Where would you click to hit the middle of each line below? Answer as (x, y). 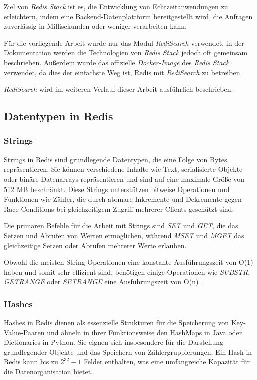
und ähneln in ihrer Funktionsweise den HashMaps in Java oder (145, 332)
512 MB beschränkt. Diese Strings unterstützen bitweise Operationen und (117, 189)
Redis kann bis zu (31, 362)
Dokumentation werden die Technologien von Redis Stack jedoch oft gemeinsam (126, 52)
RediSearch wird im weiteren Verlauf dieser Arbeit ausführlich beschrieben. (119, 89)
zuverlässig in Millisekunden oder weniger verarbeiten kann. (96, 26)
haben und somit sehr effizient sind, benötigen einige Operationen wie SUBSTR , (127, 271)
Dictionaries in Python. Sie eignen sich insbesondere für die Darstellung (114, 342)
